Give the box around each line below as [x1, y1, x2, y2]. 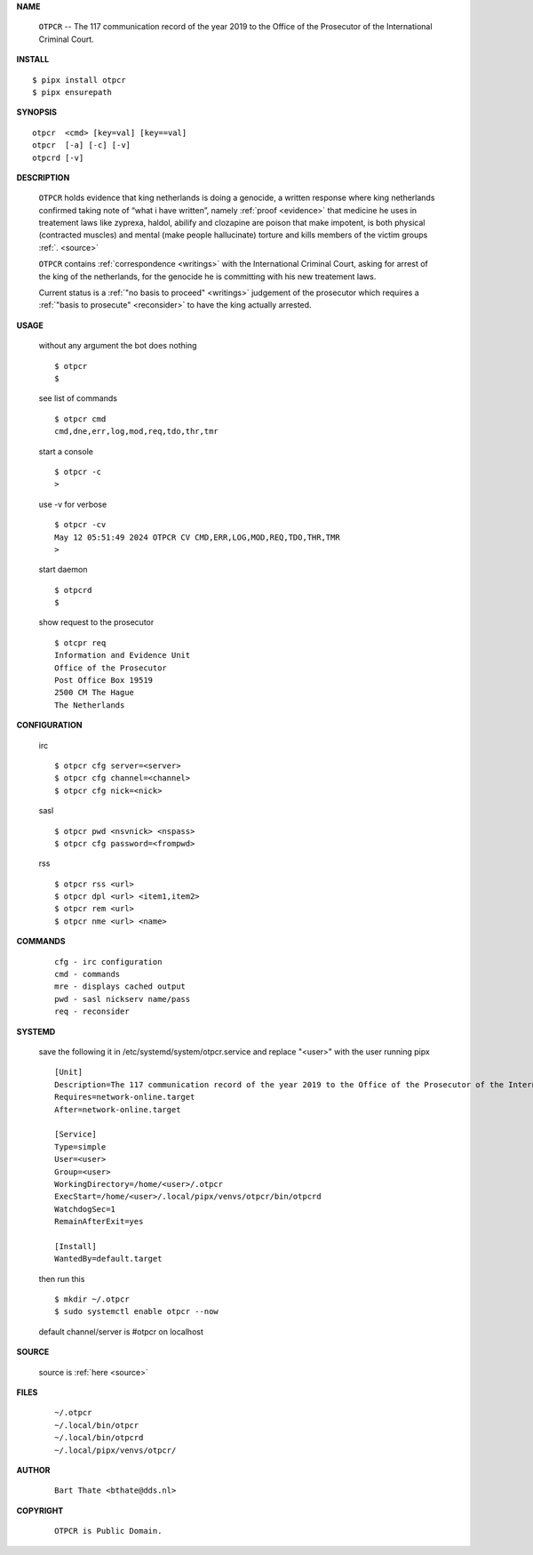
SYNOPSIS [16, 107, 58, 117]
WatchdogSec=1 [54, 1204, 115, 1214]
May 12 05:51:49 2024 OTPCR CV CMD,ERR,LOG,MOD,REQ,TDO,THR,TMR [54, 532, 341, 542]
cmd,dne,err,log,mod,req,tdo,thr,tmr [54, 427, 219, 437]
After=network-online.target [54, 1104, 181, 1115]
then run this [38, 1273, 85, 1284]
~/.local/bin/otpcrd [54, 1432, 144, 1443]
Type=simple [54, 1142, 107, 1151]
